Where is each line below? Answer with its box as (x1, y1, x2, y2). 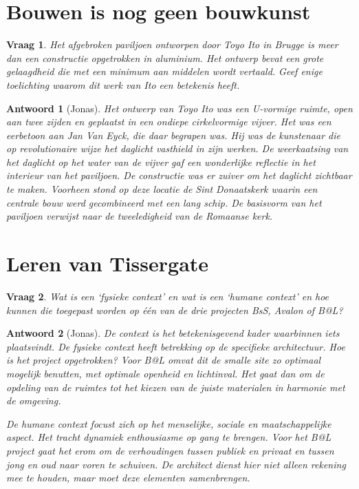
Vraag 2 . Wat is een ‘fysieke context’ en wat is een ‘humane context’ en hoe (6, 289, 329, 303)
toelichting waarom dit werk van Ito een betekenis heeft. (6, 77, 240, 92)
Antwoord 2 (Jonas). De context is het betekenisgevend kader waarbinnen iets (6, 326, 340, 340)
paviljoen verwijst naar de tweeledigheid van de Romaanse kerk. (6, 209, 273, 223)
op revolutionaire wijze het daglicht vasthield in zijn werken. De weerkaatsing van (6, 141, 349, 156)
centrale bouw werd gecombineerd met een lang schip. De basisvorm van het (6, 195, 322, 209)
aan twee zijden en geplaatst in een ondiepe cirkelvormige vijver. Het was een (6, 114, 331, 129)
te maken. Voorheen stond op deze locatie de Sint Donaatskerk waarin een (6, 182, 318, 196)
